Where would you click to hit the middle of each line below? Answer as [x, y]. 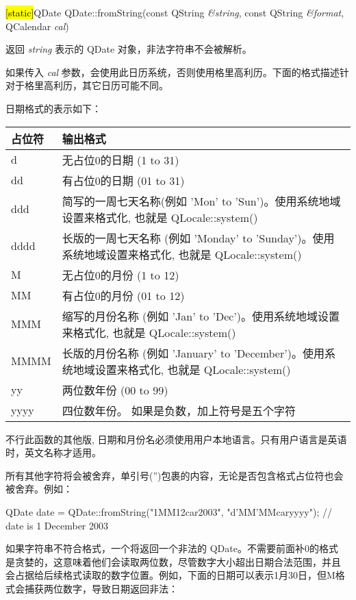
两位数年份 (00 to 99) [115, 390]
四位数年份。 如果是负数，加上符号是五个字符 [179, 410]
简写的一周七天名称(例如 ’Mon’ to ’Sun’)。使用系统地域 [201, 201]
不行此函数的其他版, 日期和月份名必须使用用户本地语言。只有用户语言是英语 [176, 439]
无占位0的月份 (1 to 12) [120, 275]
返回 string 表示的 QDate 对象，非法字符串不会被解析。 [129, 49]
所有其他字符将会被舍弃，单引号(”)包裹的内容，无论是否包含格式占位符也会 [175, 475]
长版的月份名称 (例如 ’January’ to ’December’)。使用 [193, 353]
